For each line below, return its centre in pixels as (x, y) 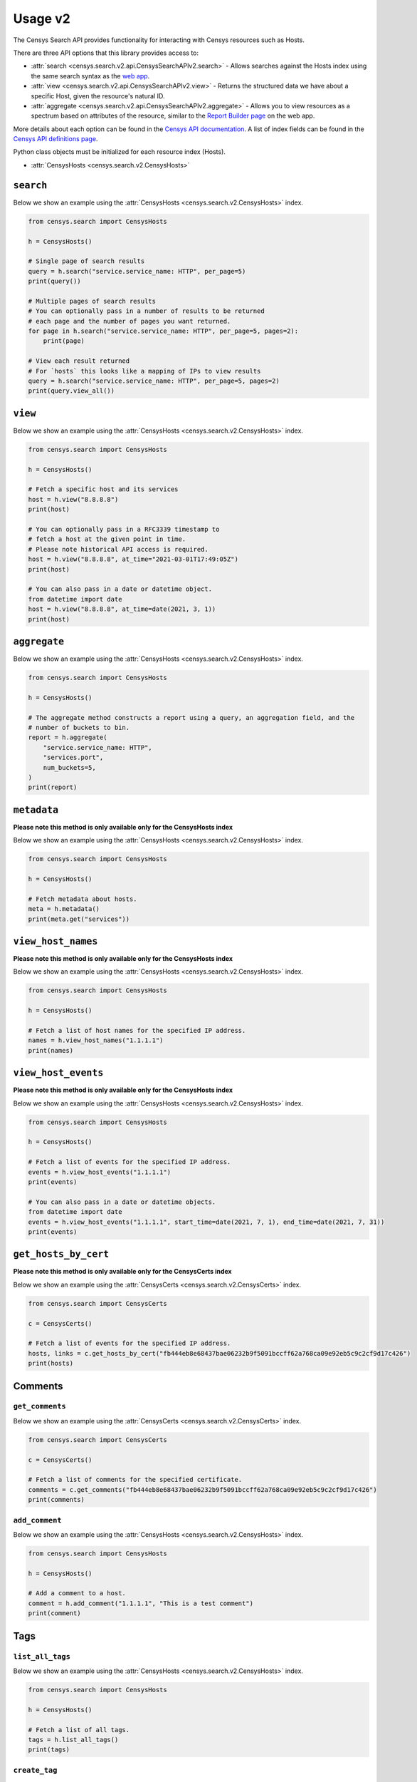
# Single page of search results (86, 261)
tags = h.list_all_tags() (73, 1740)
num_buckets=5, (69, 767)
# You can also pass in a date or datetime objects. (122, 1202)
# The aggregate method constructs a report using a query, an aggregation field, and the (191, 717)
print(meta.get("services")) (79, 919)
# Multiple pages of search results (92, 301)
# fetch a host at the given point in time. (107, 539)
